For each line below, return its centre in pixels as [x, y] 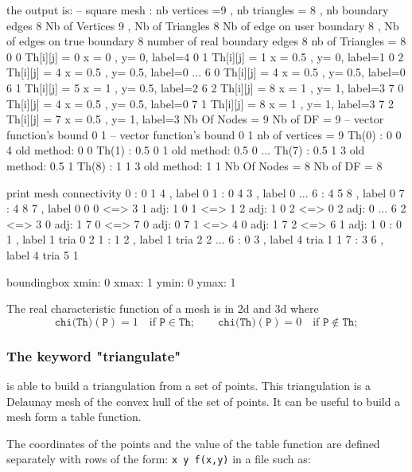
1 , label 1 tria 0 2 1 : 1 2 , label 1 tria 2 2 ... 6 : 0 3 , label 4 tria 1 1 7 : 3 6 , [195, 239]
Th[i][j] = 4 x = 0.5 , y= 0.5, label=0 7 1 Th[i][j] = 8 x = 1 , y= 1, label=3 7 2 [200, 103]
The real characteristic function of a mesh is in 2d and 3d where [163, 308]
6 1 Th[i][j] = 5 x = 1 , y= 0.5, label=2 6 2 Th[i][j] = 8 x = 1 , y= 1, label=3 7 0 [205, 87]
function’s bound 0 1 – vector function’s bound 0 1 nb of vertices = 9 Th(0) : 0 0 [204, 134]
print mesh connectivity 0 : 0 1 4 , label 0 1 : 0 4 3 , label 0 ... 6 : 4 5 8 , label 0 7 [206, 192]
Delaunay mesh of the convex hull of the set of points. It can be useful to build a [204, 401]
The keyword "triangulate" [94, 355]
